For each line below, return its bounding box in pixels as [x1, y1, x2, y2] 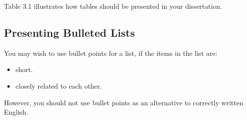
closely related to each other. [15, 80, 102, 91]
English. [4, 107, 28, 117]
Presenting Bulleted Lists [4, 24, 135, 40]
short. [15, 64, 33, 74]
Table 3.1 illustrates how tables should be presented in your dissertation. [4, 1, 222, 11]
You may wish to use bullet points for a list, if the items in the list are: [4, 48, 218, 58]
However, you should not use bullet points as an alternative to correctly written [4, 97, 244, 107]
